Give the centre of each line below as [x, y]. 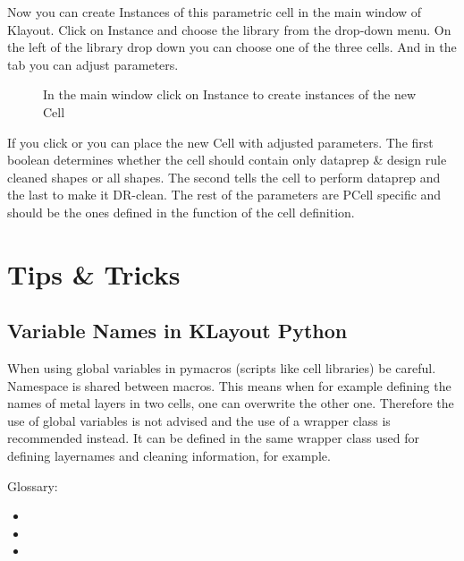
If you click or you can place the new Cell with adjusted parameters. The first [220, 142]
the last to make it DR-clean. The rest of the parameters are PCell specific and [224, 195]
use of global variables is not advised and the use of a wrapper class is [199, 420]
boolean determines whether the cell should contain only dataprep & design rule [227, 160]
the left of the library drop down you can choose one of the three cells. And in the [232, 47]
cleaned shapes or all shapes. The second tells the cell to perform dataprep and [224, 177]
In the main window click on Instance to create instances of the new [230, 94]
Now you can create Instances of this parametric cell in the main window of [215, 12]
